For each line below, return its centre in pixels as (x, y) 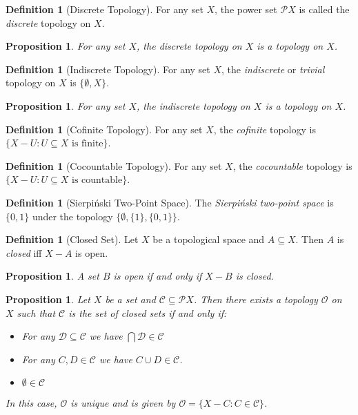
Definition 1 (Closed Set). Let (72, 239)
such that (36, 312)
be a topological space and (209, 239)
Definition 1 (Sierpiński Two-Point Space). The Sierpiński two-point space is (170, 202)
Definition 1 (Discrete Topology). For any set (105, 9)
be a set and (130, 299)
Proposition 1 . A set (52, 276)
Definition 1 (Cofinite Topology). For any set (104, 129)
